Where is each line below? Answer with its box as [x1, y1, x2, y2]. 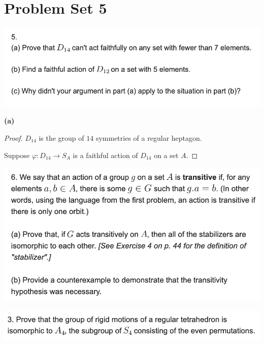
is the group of [39, 132, 84, 143]
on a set [154, 149, 179, 160]
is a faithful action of [73, 149, 138, 160]
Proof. [4, 132, 23, 143]
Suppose [4, 149, 30, 160]
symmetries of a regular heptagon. [95, 132, 202, 143]
